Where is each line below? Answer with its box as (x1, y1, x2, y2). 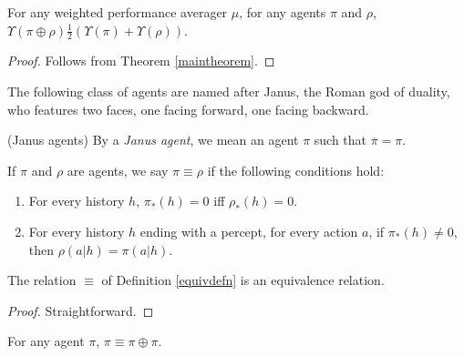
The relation (7, 270, 77, 290)
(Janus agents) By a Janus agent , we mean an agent (7, 130, 299, 149)
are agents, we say (67, 160, 169, 179)
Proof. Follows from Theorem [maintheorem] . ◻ (7, 51, 275, 70)
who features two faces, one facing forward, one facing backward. (7, 99, 369, 118)
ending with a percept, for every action (139, 221, 358, 240)
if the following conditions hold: (207, 160, 385, 179)
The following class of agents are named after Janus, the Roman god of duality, (7, 82, 450, 101)
